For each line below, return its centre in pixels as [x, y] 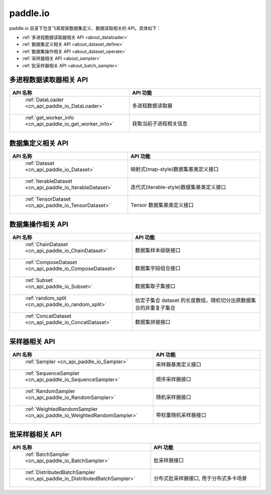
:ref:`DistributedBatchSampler [60, 472]
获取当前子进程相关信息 [160, 124]
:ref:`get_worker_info [49, 118]
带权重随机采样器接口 [181, 415]
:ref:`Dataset [40, 163]
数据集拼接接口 [153, 322]
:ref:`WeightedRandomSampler [61, 409]
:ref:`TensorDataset [48, 199]
